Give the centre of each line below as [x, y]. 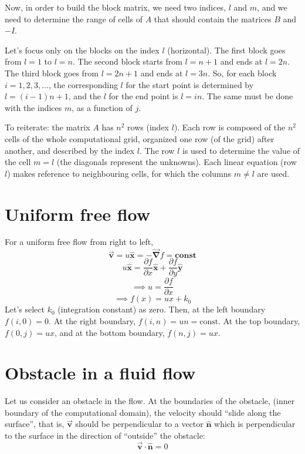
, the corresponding [83, 84]
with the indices [33, 107]
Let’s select [25, 309]
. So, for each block [242, 73]
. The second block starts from [127, 61]
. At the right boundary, [92, 320]
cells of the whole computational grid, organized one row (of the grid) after [140, 138]
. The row [157, 150]
